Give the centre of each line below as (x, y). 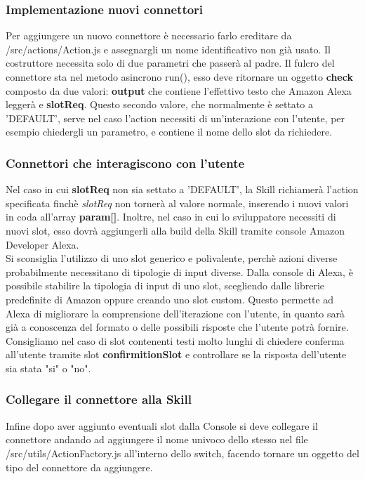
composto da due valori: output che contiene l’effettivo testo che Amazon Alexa (179, 90)
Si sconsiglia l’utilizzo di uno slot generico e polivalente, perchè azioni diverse (172, 258)
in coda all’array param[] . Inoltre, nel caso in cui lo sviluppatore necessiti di (171, 217)
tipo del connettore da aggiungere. (79, 467)
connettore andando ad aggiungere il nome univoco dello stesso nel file (157, 439)
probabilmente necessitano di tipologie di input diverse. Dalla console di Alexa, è (179, 271)
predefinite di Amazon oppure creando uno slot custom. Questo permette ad (170, 299)
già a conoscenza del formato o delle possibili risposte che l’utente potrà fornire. (177, 327)
